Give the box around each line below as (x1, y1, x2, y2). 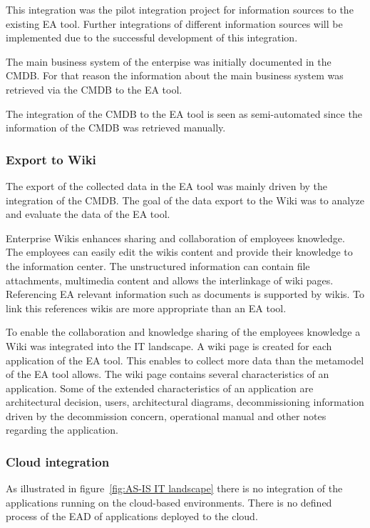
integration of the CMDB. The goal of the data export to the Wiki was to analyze (6, 192, 364, 207)
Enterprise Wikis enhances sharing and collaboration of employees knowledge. (6, 230, 345, 245)
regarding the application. (6, 422, 119, 437)
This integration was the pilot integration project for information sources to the (6, 2, 354, 16)
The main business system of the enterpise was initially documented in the (6, 54, 332, 69)
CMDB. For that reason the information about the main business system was (6, 68, 344, 83)
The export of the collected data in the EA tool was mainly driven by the (6, 178, 328, 193)
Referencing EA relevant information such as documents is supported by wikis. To (6, 287, 365, 302)
